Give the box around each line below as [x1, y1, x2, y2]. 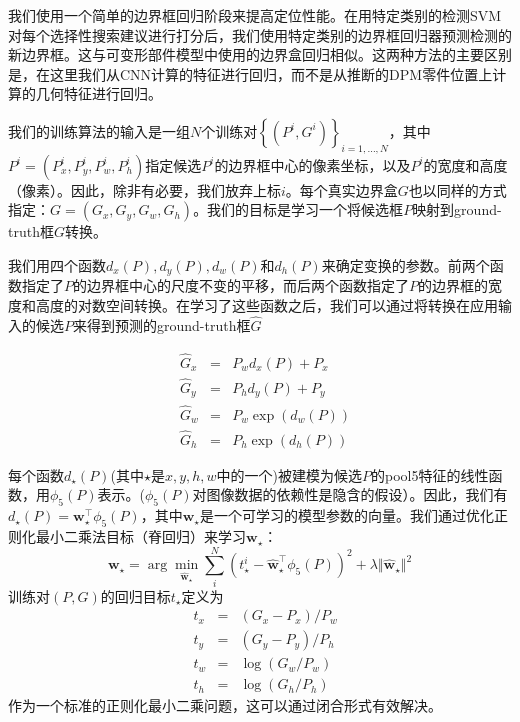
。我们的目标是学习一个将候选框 [193, 199, 404, 220]
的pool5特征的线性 [371, 464, 489, 485]
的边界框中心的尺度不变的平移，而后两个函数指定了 [73, 275, 409, 296]
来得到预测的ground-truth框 [73, 314, 251, 335]
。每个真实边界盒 [285, 179, 398, 200]
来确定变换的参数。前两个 [321, 254, 490, 275]
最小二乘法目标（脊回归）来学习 [35, 526, 246, 547]
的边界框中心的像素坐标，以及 [214, 154, 411, 175]
